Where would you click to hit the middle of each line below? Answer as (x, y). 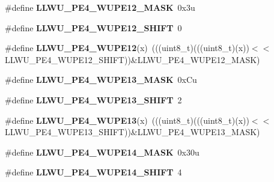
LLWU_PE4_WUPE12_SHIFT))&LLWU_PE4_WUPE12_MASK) (132, 59)
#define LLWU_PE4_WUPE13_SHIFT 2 (93, 99)
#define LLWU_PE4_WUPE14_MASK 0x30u (102, 152)
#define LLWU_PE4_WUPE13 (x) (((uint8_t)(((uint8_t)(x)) (127, 120)
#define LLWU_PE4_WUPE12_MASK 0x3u (100, 7)
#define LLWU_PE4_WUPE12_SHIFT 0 (93, 27)
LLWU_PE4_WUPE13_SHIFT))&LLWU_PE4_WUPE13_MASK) (132, 132)
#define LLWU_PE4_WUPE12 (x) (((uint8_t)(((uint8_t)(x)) (127, 48)
